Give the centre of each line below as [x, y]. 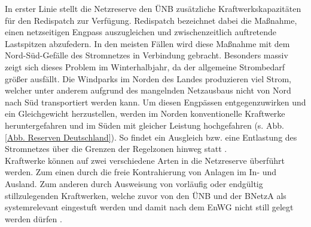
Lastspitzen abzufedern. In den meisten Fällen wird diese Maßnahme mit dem [147, 43]
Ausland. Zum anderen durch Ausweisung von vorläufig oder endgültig [134, 183]
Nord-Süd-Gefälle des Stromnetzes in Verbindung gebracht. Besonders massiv [147, 55]
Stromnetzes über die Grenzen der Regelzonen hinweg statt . [116, 149]
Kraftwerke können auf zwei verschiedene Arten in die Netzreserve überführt [145, 160]
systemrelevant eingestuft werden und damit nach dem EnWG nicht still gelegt [149, 207]
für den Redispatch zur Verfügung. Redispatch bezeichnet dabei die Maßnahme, [151, 20]
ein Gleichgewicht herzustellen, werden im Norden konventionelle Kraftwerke [145, 113]
